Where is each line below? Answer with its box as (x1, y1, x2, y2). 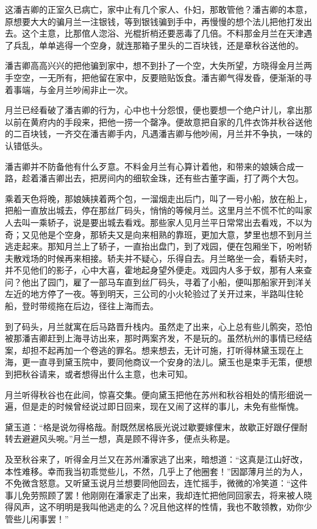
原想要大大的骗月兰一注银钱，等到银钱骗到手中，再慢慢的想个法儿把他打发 (5, 15, 304, 27)
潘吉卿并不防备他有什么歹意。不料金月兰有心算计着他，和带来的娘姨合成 (5, 159, 295, 172)
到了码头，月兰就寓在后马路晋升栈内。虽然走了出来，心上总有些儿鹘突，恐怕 (5, 320, 312, 332)
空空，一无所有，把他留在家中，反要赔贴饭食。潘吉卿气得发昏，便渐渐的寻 (13, 71, 312, 83)
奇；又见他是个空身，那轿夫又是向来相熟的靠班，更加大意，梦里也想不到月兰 (5, 228, 312, 240)
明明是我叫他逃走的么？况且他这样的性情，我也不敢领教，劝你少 (55, 500, 312, 513)
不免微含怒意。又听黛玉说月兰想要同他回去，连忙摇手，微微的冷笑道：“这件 (5, 477, 308, 489)
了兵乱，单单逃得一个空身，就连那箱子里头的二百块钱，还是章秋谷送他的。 (5, 38, 304, 51)
